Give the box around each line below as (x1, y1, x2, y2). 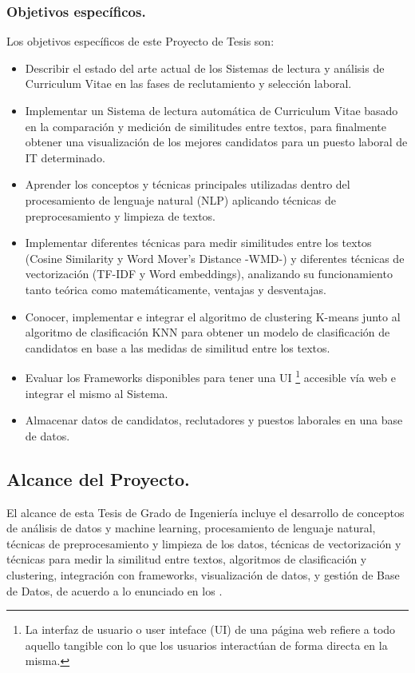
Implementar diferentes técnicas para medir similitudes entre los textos (25, 234, 372, 251)
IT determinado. (25, 149, 105, 165)
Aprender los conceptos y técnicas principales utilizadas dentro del (25, 176, 350, 193)
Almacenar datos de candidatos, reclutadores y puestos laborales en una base (25, 412, 403, 428)
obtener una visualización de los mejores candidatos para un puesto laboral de (25, 133, 408, 150)
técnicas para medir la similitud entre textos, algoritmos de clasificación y (6, 551, 367, 567)
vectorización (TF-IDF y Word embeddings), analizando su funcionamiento (25, 265, 393, 282)
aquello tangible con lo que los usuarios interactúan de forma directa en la (25, 636, 388, 653)
